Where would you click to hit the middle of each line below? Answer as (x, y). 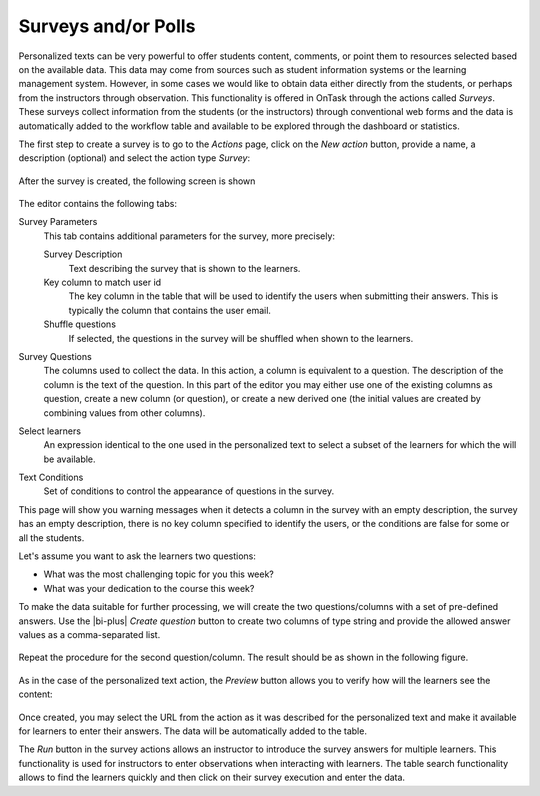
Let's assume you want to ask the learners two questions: (137, 556)
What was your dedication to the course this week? (149, 588)
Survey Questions (55, 356)
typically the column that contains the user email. (170, 310)
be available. (69, 459)
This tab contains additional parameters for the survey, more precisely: (189, 236)
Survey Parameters (58, 222)
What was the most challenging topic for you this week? (159, 574)
